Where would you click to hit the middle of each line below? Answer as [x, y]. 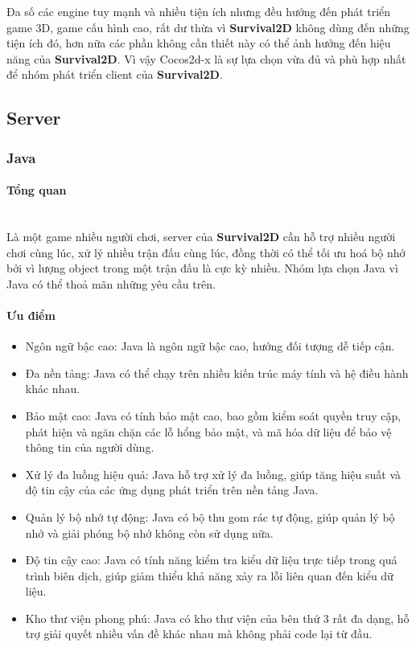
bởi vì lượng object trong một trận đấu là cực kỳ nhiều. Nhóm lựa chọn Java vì [202, 268]
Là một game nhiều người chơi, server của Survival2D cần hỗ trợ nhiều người [201, 236]
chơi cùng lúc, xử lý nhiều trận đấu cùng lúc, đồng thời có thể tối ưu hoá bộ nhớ [206, 252]
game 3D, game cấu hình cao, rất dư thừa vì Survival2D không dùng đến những [208, 27]
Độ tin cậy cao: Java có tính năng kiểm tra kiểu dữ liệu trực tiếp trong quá [211, 560]
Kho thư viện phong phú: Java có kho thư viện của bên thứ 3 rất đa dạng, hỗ [217, 618]
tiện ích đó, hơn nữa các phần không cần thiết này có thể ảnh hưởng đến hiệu [199, 43]
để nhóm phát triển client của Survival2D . [115, 74]
